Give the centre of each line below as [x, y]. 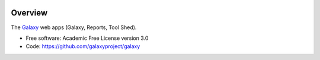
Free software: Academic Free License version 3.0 [87, 38]
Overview [29, 13]
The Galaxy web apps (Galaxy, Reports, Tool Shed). [74, 27]
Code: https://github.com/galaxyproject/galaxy [83, 46]
